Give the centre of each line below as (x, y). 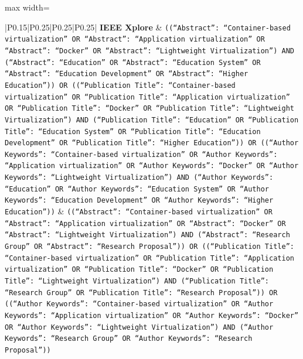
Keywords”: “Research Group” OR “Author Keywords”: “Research (129, 339)
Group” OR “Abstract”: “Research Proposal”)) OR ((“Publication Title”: (149, 247)
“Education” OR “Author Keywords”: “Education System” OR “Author (137, 189)
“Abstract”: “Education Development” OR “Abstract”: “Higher (127, 74)
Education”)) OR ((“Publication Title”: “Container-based (120, 85)
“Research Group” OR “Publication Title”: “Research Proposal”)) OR (141, 293)
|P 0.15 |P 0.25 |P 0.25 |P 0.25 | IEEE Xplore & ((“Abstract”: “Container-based (148, 27)
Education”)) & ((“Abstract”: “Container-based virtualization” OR (139, 211)
